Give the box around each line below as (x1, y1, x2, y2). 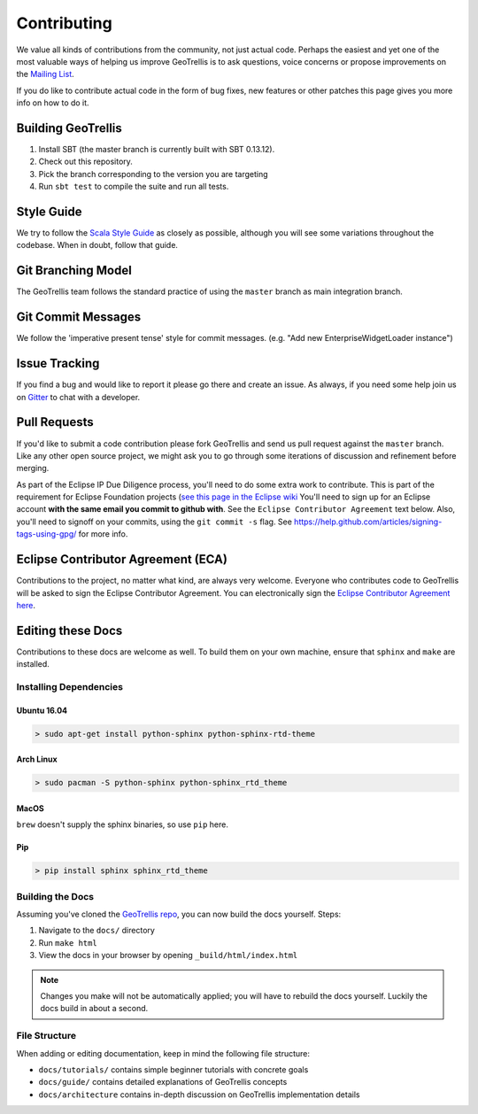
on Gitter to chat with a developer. (16, 391, 141, 402)
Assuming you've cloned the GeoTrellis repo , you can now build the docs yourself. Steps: (16, 909, 342, 920)
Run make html (38, 937, 97, 948)
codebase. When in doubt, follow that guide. (16, 240, 179, 251)
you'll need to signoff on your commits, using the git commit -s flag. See (16, 516, 292, 527)
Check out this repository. (38, 156, 133, 167)
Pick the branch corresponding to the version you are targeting (38, 168, 269, 179)
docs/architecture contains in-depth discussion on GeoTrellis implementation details (38, 1089, 360, 1100)
